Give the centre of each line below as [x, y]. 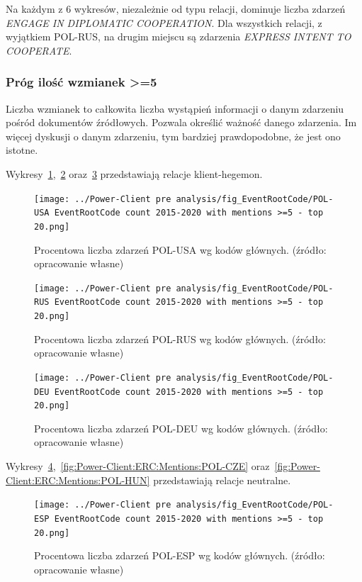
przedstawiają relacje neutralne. [222, 480]
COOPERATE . [39, 50]
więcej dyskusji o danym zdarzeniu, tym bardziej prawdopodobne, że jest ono [173, 136]
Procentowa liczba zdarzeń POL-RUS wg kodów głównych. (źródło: [180, 338]
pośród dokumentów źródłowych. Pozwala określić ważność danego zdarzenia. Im [181, 122]
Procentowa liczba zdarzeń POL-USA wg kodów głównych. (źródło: [180, 249]
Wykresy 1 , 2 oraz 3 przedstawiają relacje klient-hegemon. [134, 173]
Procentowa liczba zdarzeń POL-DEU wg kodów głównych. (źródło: [181, 428]
